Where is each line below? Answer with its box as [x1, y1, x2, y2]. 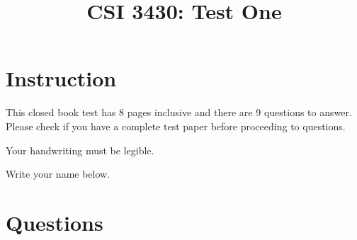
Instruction [6, 64, 117, 93]
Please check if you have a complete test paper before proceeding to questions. [6, 118, 346, 133]
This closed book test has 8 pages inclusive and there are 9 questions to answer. [6, 105, 352, 120]
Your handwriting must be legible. [6, 142, 154, 157]
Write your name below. [6, 166, 110, 181]
